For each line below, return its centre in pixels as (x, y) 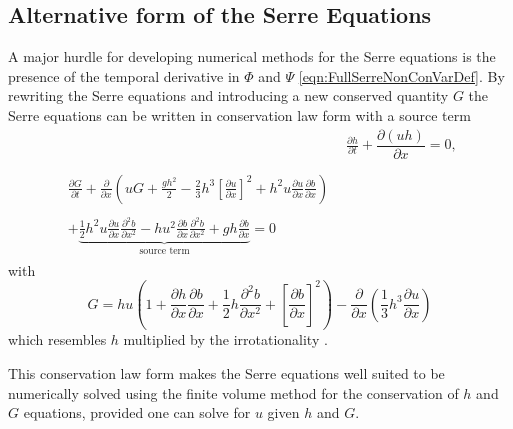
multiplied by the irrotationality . (225, 339)
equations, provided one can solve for (137, 412)
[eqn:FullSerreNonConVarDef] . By (401, 75)
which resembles (57, 339)
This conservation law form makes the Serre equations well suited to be (226, 372)
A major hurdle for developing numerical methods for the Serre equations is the (252, 56)
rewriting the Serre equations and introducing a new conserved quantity (228, 95)
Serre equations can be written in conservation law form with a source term (239, 114)
